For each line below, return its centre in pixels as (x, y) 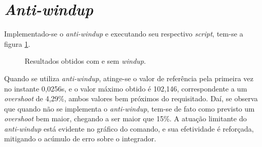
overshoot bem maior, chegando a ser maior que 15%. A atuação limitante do (126, 118)
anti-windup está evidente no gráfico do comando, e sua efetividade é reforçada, (129, 128)
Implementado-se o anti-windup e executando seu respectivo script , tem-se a (124, 34)
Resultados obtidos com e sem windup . (85, 61)
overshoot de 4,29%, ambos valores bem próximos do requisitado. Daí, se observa (131, 98)
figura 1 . (17, 43)
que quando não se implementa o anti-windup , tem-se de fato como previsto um (129, 108)
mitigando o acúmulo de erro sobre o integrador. (80, 139)
